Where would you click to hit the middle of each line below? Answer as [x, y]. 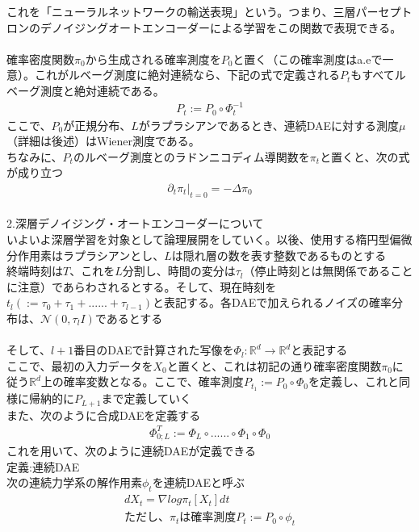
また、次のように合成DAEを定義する [104, 415]
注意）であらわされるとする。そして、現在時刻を [147, 286]
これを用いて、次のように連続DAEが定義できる [131, 451]
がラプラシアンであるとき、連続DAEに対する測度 [269, 125]
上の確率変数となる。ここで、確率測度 [142, 381]
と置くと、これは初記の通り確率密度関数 [274, 365]
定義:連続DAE [43, 466]
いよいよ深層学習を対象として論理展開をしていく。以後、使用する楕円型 [198, 239]
